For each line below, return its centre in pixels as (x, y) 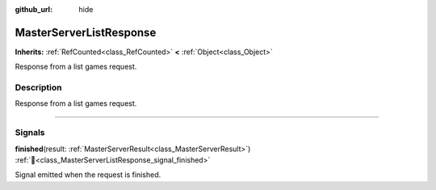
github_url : (34, 9)
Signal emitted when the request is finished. (88, 175)
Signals (30, 133)
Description (38, 87)
